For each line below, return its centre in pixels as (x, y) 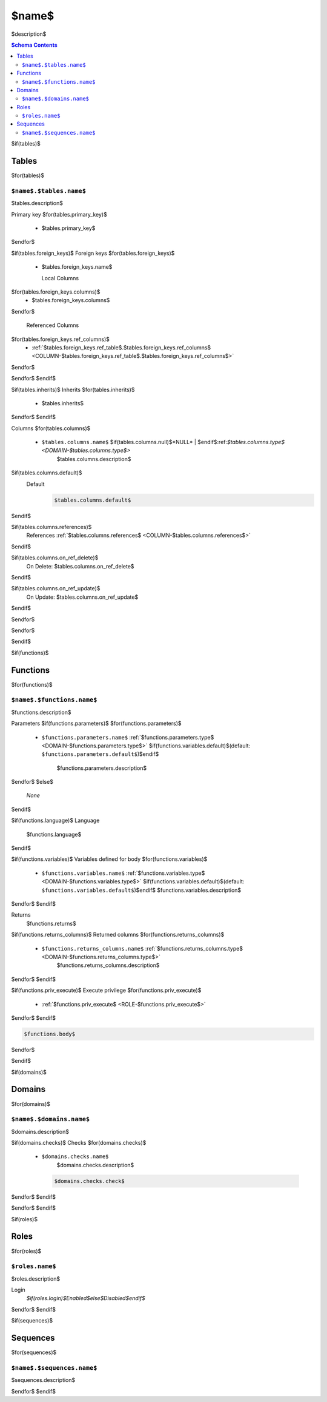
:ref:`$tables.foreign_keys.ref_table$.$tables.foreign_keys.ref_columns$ (121, 347)
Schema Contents (34, 45)
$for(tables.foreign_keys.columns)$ (56, 292)
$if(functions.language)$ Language (55, 821)
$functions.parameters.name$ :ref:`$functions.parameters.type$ (128, 737)
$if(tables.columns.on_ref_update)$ (56, 588)
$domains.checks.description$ (95, 1165)
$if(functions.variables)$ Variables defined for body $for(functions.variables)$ (109, 859)
